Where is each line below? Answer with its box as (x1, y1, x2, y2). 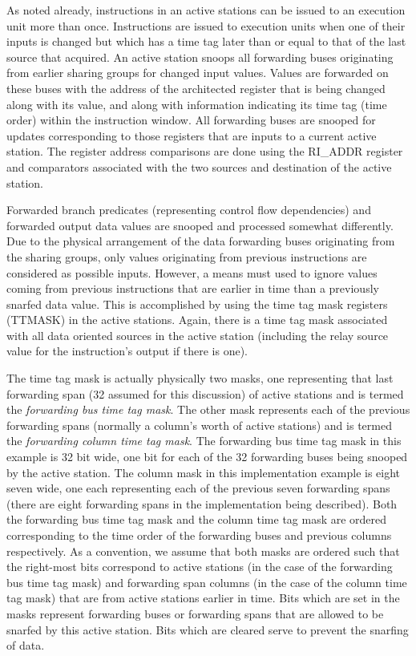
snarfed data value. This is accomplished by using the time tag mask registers (6, 295, 388, 312)
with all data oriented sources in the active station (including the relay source (6, 326, 389, 343)
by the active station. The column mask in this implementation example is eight (6, 464, 401, 480)
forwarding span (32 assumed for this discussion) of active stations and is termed (6, 385, 404, 402)
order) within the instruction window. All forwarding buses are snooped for (6, 111, 376, 128)
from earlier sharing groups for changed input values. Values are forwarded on (6, 64, 389, 81)
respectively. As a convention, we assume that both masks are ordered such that (6, 542, 400, 559)
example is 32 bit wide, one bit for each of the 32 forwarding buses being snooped (6, 448, 408, 465)
